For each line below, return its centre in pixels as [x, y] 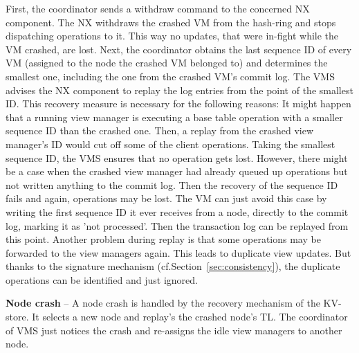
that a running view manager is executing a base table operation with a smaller [174, 117]
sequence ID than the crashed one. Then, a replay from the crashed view [160, 130]
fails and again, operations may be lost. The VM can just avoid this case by [166, 198]
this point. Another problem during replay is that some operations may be [163, 239]
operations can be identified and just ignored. [102, 279]
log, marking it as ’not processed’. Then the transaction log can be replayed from [177, 225]
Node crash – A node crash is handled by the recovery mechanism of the [163, 303]
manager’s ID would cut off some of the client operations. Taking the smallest [171, 144]
